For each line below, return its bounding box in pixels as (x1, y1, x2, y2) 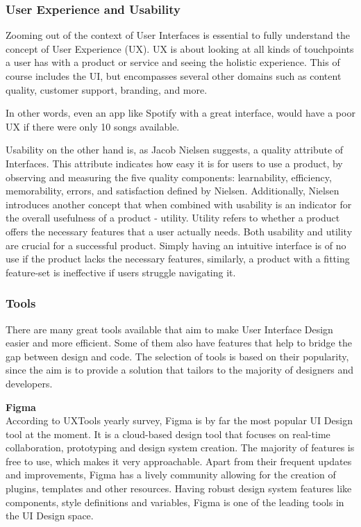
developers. (6, 376, 53, 390)
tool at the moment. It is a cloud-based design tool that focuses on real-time (6, 426, 330, 441)
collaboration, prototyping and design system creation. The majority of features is (6, 440, 355, 455)
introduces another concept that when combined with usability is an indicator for (6, 196, 352, 211)
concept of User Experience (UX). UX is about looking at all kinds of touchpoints (6, 41, 354, 56)
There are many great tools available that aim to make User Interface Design (6, 321, 333, 336)
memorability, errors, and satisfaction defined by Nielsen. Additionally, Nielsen (6, 183, 339, 198)
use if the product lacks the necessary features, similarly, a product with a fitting (6, 251, 350, 266)
